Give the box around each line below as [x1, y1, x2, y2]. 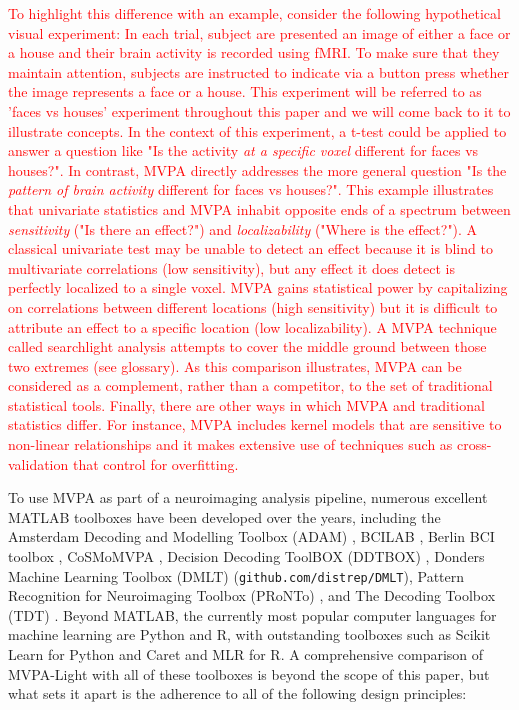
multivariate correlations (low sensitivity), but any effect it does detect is [8, 257, 455, 278]
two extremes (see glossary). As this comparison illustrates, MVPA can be [8, 355, 462, 376]
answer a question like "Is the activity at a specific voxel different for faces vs [8, 140, 479, 161]
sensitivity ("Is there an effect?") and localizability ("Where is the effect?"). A [8, 218, 478, 239]
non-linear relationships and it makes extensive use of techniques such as [8, 434, 453, 455]
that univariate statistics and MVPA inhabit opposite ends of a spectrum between [8, 198, 511, 219]
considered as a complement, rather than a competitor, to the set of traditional [8, 375, 493, 396]
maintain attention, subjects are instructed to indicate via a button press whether [8, 61, 510, 82]
